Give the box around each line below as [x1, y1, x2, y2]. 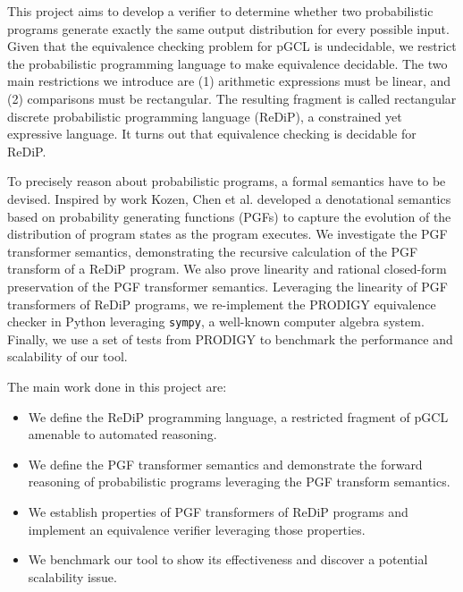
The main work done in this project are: [7, 376, 227, 395]
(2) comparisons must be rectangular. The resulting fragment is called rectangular [7, 89, 457, 107]
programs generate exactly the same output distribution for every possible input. [7, 19, 450, 38]
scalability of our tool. [7, 347, 128, 366]
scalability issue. [28, 567, 117, 586]
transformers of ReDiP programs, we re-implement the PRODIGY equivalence [7, 294, 436, 313]
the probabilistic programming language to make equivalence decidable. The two [7, 54, 448, 72]
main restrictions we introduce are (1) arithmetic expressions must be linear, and [7, 72, 451, 90]
